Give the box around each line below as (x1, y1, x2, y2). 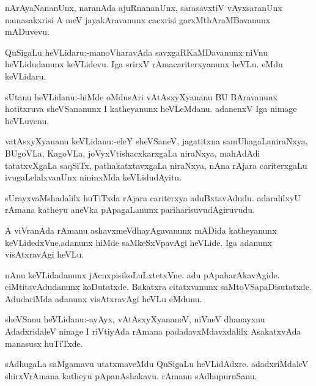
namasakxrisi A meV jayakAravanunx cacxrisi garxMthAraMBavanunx (5, 13, 271, 26)
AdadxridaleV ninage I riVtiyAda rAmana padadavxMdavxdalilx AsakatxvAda (5, 325, 301, 338)
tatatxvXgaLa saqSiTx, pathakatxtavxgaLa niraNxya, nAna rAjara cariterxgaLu (5, 158, 307, 171)
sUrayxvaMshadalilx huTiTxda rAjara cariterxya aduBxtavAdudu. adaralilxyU (5, 191, 301, 204)
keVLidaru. (5, 69, 46, 82)
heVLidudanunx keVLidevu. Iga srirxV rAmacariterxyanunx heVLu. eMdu (5, 58, 283, 70)
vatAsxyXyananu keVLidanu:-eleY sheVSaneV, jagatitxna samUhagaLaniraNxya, (5, 135, 308, 147)
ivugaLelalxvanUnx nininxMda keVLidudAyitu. (5, 171, 182, 184)
